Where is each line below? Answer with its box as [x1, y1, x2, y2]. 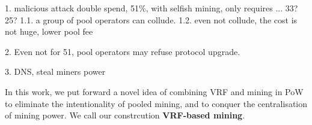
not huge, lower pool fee [5, 25, 93, 38]
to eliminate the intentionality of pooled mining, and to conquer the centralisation [5, 97, 308, 109]
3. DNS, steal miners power [5, 65, 106, 78]
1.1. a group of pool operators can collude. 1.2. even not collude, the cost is [20, 13, 298, 26]
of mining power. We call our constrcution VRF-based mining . [5, 109, 245, 121]
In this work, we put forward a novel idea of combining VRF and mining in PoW [5, 85, 304, 97]
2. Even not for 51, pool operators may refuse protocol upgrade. [5, 45, 240, 57]
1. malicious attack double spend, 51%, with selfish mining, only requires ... [5, 2, 283, 14]
